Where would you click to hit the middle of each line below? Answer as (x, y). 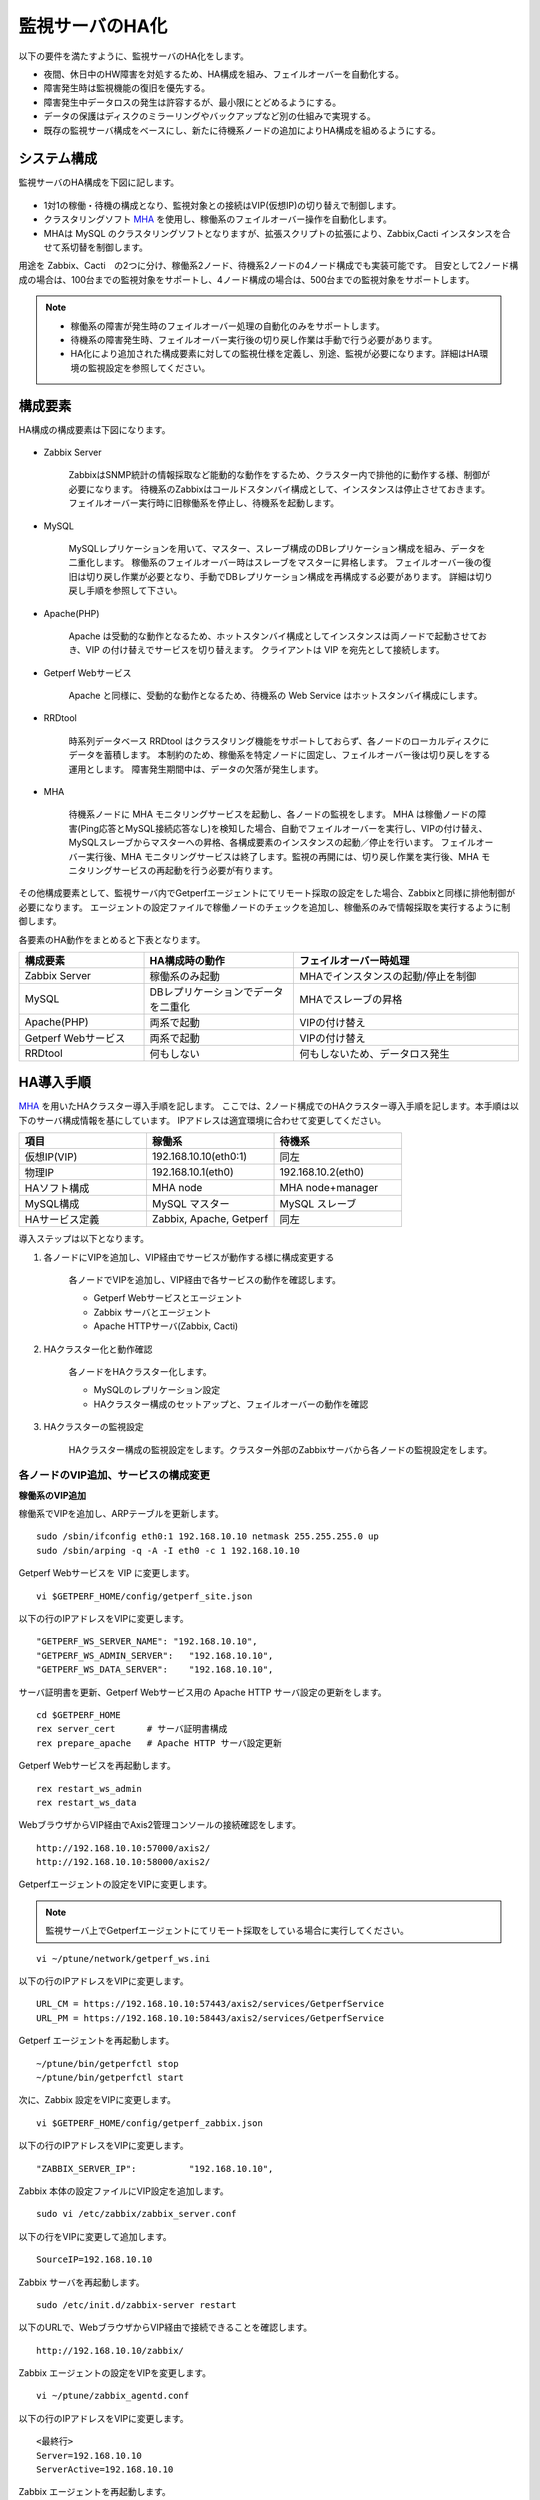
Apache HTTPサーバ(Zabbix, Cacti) (166, 1326)
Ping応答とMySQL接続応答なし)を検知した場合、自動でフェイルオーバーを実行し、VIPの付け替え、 (284, 828)
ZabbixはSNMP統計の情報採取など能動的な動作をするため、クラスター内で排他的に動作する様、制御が (279, 475)
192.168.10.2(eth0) (322, 1172)
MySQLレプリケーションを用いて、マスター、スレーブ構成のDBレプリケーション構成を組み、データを (277, 548)
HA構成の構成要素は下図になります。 (94, 429)
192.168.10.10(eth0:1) (199, 1157)
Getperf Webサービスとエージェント (168, 1298)
